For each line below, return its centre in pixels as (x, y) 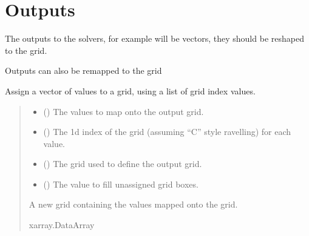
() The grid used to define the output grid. (123, 164)
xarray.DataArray (62, 225)
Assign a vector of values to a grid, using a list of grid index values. (130, 90)
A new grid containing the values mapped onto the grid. (133, 204)
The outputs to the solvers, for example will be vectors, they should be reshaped (154, 38)
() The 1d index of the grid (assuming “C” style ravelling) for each (167, 132)
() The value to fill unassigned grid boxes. (121, 184)
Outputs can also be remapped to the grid (83, 70)
